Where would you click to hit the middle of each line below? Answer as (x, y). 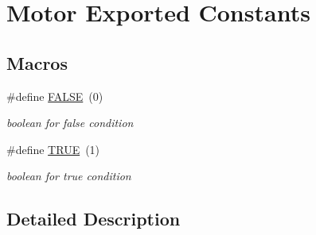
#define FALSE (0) (55, 96)
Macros (37, 62)
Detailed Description (94, 219)
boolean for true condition (69, 176)
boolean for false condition (70, 123)
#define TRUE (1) (53, 149)
